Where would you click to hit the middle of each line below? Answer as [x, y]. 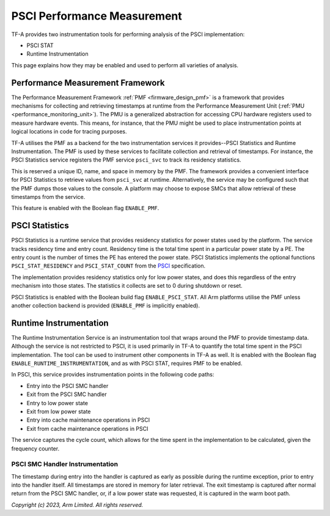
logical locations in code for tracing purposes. [69, 132]
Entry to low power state [57, 403]
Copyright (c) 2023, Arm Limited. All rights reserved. [77, 504]
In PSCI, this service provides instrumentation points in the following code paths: [113, 375]
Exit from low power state [59, 411]
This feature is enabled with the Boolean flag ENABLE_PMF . [85, 208]
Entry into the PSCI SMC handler [68, 386]
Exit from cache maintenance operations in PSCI [87, 428]
